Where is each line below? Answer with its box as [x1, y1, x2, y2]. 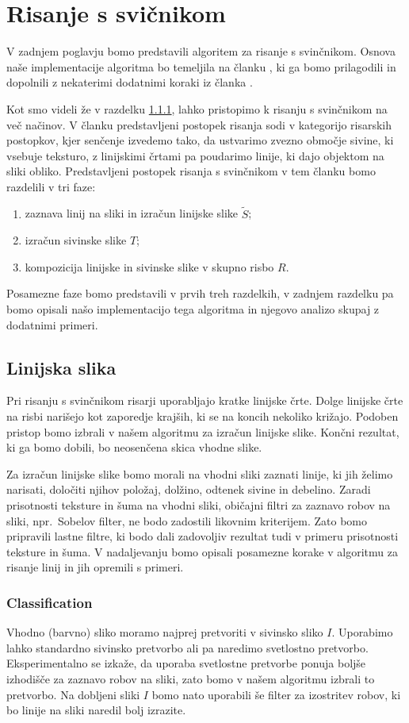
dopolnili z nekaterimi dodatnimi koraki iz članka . [6, 74, 253, 90]
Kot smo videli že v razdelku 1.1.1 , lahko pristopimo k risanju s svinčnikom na [6, 100, 388, 117]
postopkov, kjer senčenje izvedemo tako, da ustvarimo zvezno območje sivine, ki [6, 132, 394, 148]
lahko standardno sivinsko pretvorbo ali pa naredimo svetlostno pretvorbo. [6, 639, 369, 656]
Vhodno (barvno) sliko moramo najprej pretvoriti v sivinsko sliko [6, 624, 323, 640]
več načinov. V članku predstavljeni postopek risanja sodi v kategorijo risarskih [6, 116, 392, 133]
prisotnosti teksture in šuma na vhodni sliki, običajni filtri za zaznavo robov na [6, 497, 391, 513]
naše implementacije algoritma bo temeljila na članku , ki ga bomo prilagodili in [6, 58, 396, 75]
